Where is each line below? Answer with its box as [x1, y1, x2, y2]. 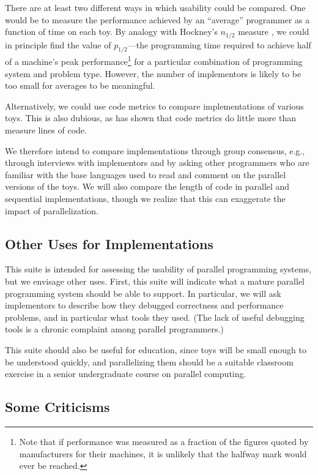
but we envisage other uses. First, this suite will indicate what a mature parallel [5, 275, 305, 288]
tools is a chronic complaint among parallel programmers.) [5, 323, 224, 335]
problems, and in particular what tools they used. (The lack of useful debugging [5, 310, 305, 323]
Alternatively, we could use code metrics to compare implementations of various [5, 99, 304, 112]
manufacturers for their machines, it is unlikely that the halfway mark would [19, 447, 307, 460]
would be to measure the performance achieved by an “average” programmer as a [5, 13, 310, 26]
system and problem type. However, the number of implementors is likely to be [5, 67, 301, 80]
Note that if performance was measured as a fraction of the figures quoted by [19, 435, 309, 447]
